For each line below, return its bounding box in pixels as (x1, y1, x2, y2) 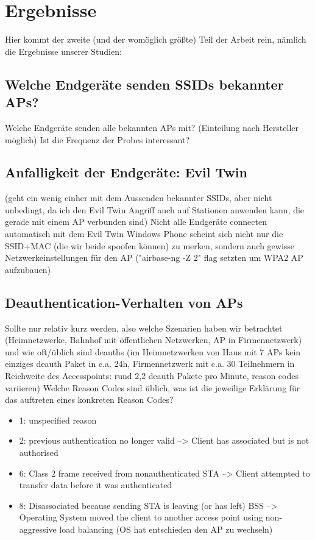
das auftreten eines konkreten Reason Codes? (5, 393, 174, 406)
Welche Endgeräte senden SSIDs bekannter (5, 74, 284, 93)
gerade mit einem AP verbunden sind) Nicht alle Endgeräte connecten (5, 215, 267, 228)
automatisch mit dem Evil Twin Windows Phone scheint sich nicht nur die (5, 227, 283, 240)
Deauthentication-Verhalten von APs (5, 293, 243, 311)
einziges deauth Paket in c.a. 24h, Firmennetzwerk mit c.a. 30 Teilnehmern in (5, 357, 295, 370)
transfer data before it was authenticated (19, 478, 172, 491)
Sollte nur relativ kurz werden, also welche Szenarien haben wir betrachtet (5, 321, 283, 334)
